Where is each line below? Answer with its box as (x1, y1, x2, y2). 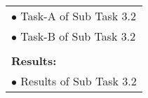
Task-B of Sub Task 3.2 (20, 28, 136, 44)
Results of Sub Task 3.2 (20, 73, 137, 89)
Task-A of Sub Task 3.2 (20, 8, 136, 24)
